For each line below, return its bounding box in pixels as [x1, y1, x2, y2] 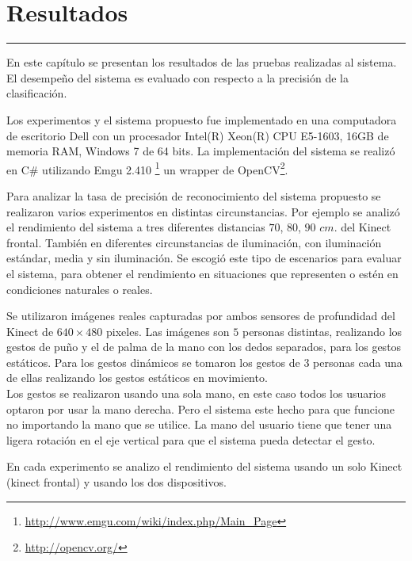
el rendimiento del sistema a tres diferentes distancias [6, 219, 265, 235]
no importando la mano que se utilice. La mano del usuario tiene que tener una [6, 416, 392, 433]
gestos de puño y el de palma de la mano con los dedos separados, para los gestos [6, 338, 402, 355]
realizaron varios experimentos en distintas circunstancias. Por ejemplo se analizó [6, 203, 400, 219]
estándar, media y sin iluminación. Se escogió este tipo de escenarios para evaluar [6, 250, 402, 266]
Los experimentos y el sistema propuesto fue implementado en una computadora [6, 111, 397, 128]
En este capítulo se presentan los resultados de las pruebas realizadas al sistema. [6, 54, 397, 71]
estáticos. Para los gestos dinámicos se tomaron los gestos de [6, 353, 300, 370]
